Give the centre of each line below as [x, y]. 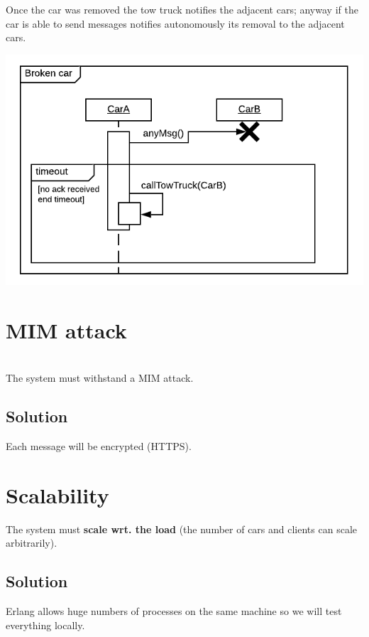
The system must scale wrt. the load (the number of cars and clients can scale [181, 529]
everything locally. [45, 625]
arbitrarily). [32, 543]
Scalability [57, 494]
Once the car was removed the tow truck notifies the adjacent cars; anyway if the [182, 9]
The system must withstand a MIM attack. [100, 378]
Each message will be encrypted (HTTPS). [99, 446]
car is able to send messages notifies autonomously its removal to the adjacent [175, 23]
